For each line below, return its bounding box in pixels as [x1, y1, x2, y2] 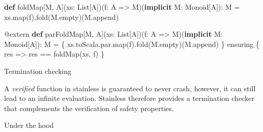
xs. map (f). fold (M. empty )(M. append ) [4, 11, 119, 22]
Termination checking [4, 65, 72, 76]
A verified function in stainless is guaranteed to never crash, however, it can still [4, 83, 256, 93]
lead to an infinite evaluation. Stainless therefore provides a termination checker [4, 93, 254, 103]
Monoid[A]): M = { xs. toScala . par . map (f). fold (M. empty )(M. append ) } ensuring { [4, 38, 260, 49]
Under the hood [4, 120, 54, 130]
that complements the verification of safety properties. [4, 102, 174, 113]
